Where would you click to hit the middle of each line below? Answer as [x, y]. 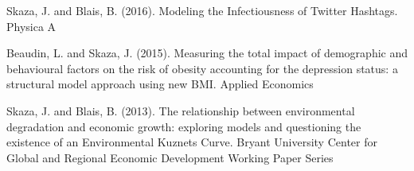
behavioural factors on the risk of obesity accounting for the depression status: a [202, 68]
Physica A [31, 26]
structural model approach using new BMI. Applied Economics [160, 84]
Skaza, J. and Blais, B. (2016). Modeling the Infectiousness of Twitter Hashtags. [202, 10]
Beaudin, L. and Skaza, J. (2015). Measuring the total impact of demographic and [207, 53]
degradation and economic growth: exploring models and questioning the [184, 126]
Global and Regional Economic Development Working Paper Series [170, 157]
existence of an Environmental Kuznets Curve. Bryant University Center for [192, 142]
